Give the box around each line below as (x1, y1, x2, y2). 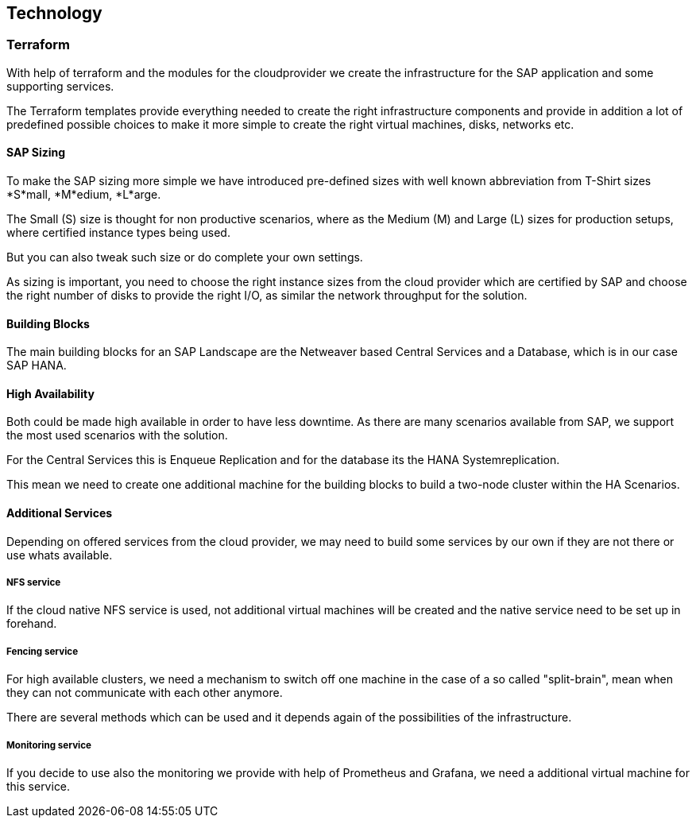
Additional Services (6, 506, 113, 520)
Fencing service (6, 645, 79, 657)
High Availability (6, 386, 95, 400)
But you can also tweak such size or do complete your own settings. (6, 250, 363, 265)
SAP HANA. (6, 358, 67, 373)
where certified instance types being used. (6, 226, 230, 240)
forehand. (6, 617, 57, 631)
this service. (6, 780, 71, 794)
